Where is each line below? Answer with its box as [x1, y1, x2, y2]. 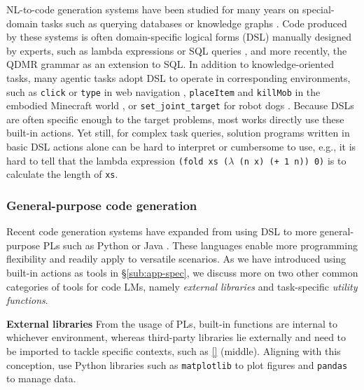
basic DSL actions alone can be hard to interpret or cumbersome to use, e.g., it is [6, 139, 356, 154]
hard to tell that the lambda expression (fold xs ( [6, 153, 229, 167]
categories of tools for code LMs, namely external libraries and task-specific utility [6, 279, 358, 293]
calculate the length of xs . [6, 167, 118, 181]
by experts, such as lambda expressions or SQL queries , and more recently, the [6, 43, 347, 57]
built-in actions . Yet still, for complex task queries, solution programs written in [6, 125, 350, 140]
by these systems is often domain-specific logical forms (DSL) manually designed [6, 29, 351, 44]
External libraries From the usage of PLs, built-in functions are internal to [6, 316, 337, 330]
